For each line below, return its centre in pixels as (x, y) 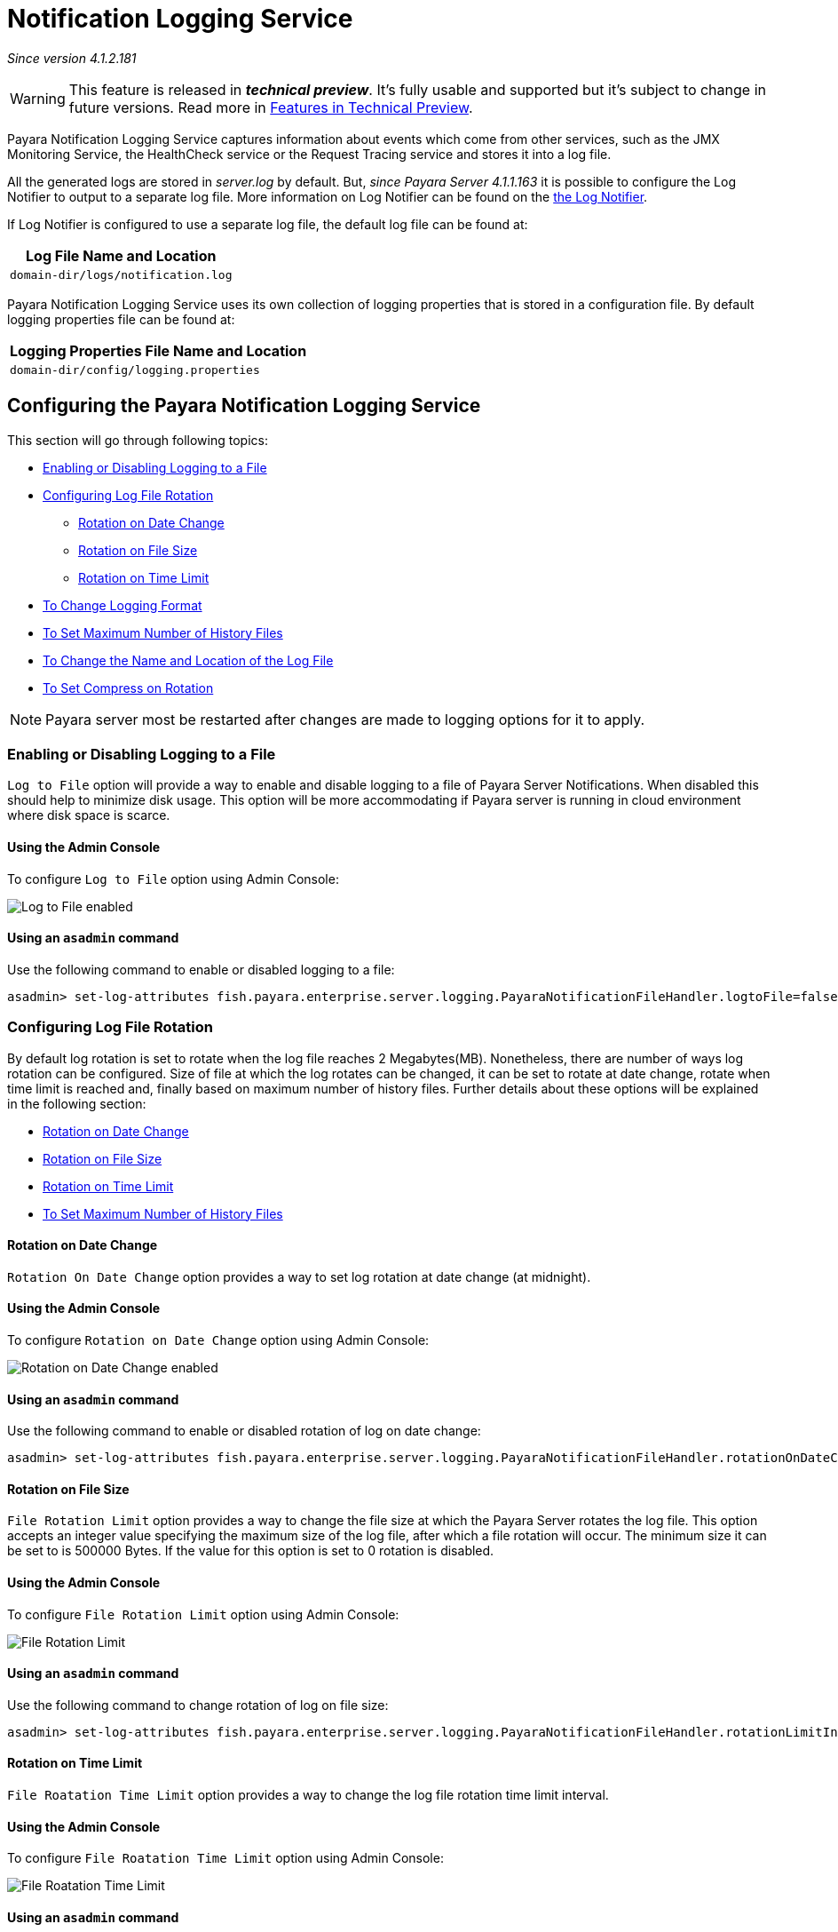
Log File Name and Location (121, 255)
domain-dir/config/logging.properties (135, 370)
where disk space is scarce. (89, 815)
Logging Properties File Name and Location (158, 350)
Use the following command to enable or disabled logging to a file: (201, 969)
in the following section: (77, 1103)
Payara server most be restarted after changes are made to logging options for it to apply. (345, 719)
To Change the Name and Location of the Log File (188, 660)
